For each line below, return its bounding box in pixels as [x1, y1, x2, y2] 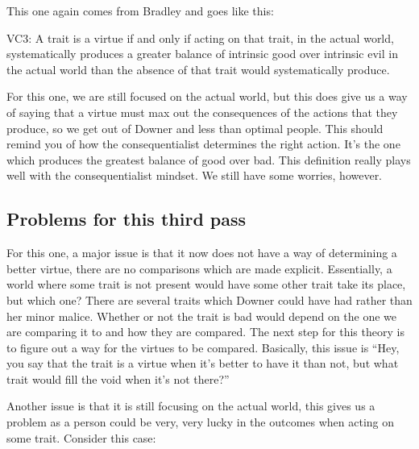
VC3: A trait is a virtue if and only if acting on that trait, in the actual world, [6, 29, 394, 46]
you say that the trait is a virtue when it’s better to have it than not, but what [6, 355, 399, 372]
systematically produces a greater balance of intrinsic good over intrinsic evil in [6, 45, 398, 62]
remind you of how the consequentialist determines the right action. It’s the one [6, 135, 400, 152]
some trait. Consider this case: [6, 429, 156, 446]
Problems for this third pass [6, 206, 247, 231]
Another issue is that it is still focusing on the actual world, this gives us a [6, 397, 375, 414]
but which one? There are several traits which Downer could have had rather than [6, 291, 413, 308]
